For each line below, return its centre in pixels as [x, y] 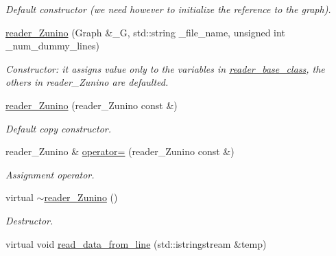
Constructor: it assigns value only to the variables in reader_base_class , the [165, 68]
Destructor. [29, 220]
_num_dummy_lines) [52, 46]
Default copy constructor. [59, 128]
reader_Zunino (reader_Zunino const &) [92, 105]
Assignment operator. [50, 174]
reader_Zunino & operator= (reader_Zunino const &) [120, 151]
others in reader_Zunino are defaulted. [87, 82]
